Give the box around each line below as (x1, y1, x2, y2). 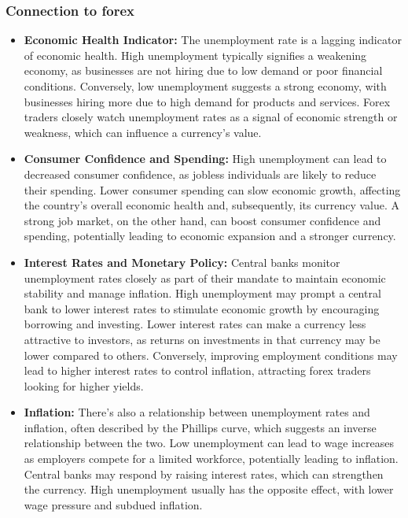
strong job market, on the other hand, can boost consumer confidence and (24, 212, 381, 228)
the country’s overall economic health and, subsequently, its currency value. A (24, 197, 400, 213)
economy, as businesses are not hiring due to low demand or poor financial (24, 62, 383, 79)
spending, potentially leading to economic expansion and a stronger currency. (24, 228, 396, 244)
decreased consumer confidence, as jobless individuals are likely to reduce (24, 165, 377, 182)
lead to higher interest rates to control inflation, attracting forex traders (24, 362, 371, 379)
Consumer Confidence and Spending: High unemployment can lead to (24, 150, 387, 167)
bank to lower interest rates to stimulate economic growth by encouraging (24, 300, 380, 316)
